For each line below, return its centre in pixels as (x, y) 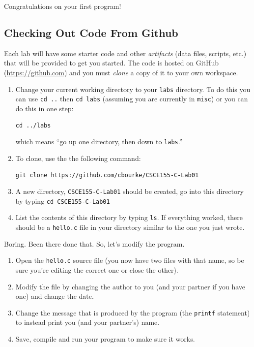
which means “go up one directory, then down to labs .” (99, 142)
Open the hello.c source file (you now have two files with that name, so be (130, 260)
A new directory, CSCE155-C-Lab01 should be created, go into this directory (129, 191)
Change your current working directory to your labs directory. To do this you (133, 89)
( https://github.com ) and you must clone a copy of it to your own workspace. (121, 72)
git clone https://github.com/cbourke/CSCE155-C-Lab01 (107, 175)
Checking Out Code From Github (91, 32)
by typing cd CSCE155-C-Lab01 (63, 201)
